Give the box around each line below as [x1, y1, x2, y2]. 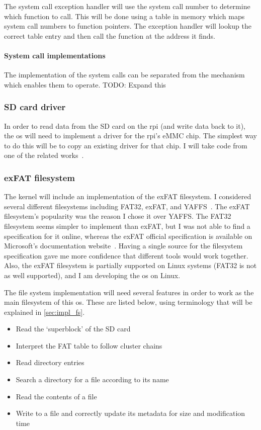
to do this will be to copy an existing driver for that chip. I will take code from [4, 140, 247, 150]
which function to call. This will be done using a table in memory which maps [4, 11, 245, 21]
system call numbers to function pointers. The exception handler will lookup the [4, 21, 251, 31]
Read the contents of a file [16, 391, 97, 401]
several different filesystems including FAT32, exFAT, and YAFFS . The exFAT [4, 201, 250, 211]
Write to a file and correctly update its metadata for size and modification [16, 408, 245, 418]
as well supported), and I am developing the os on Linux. [4, 270, 181, 280]
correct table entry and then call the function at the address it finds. [4, 30, 216, 41]
